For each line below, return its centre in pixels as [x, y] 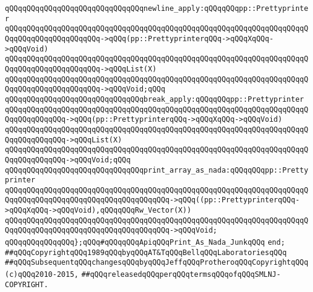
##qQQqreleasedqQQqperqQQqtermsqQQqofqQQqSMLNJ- [181, 275]
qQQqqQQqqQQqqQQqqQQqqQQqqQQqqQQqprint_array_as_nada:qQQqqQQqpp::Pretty [157, 170]
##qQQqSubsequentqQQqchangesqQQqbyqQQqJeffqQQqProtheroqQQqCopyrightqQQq [157, 263]
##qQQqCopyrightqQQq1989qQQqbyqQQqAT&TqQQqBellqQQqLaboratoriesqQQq [146, 252]
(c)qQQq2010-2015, [42, 275]
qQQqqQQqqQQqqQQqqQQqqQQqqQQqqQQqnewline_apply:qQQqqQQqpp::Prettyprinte [157, 8]
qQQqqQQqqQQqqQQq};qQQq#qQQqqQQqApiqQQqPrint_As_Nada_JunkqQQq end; [145, 243]
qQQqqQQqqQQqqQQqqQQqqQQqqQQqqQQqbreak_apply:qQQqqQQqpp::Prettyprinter [154, 99]
